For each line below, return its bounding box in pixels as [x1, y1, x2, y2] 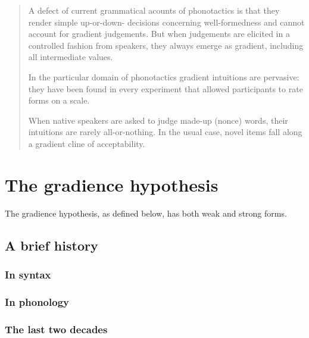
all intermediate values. [28, 51, 113, 63]
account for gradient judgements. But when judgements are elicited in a [28, 27, 290, 40]
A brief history [5, 236, 98, 254]
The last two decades [5, 321, 108, 336]
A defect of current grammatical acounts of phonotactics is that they [28, 4, 280, 16]
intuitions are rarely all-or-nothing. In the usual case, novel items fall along [28, 126, 302, 138]
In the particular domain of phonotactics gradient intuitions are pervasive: [28, 70, 299, 83]
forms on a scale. [28, 94, 90, 107]
